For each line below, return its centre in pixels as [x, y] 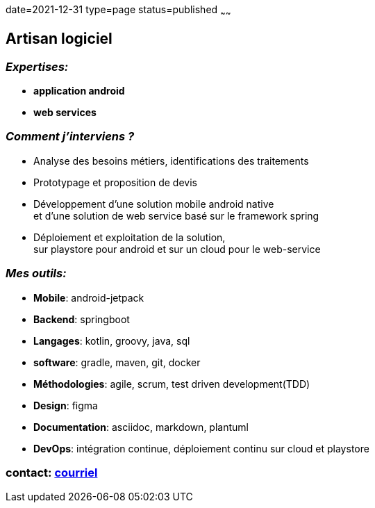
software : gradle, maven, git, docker [117, 362]
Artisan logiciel [59, 39]
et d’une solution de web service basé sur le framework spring [176, 215]
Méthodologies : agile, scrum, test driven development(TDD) [172, 384]
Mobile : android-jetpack [89, 297]
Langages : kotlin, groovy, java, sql [112, 341]
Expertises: [37, 66]
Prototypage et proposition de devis [115, 182]
